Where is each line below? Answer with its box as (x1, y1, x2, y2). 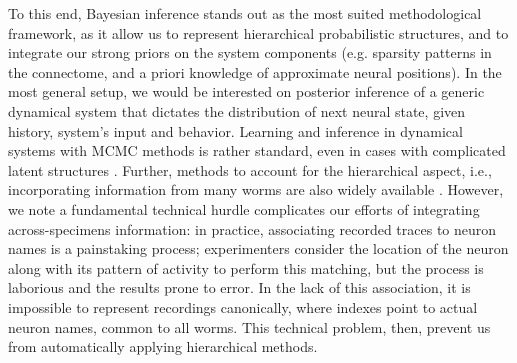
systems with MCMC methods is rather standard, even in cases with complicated (8, 140, 506, 161)
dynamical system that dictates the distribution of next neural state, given (8, 100, 466, 121)
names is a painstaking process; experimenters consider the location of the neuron (8, 238, 509, 259)
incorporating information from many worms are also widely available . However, (8, 179, 504, 200)
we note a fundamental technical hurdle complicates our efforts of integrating (8, 198, 480, 219)
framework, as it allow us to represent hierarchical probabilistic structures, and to (8, 22, 509, 43)
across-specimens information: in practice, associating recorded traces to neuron (8, 218, 497, 239)
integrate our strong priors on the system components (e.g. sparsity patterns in (8, 42, 492, 63)
